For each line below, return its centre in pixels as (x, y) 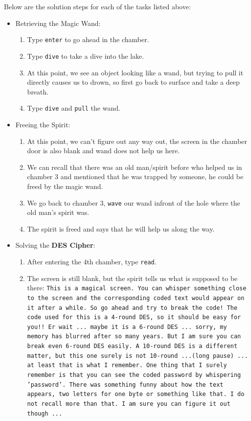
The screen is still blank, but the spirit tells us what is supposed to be (132, 278)
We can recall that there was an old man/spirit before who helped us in (135, 167)
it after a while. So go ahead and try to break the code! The (132, 308)
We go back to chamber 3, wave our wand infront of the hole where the (134, 202)
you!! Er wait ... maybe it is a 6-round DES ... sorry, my (127, 327)
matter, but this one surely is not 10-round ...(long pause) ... (137, 356)
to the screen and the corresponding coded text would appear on (136, 298)
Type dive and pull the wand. (74, 108)
